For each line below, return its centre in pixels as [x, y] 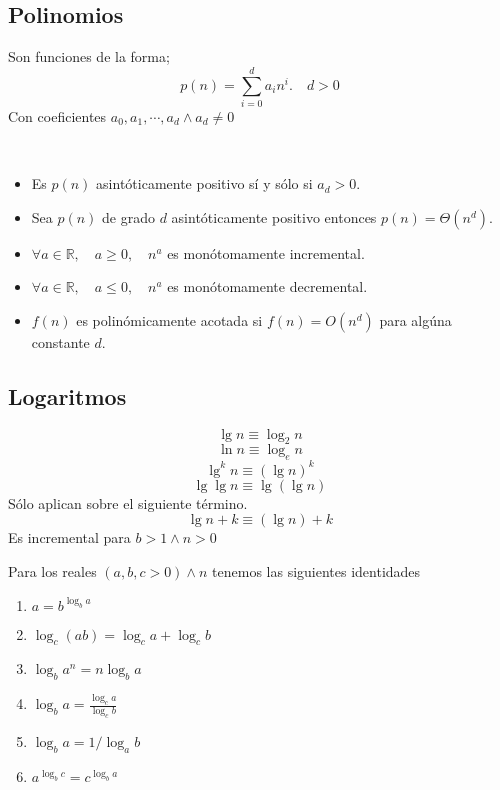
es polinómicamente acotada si [169, 319]
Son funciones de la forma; [89, 56]
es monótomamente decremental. [267, 286]
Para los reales [52, 570]
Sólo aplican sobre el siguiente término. [128, 502]
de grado [128, 216]
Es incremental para [69, 537]
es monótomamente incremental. [266, 252]
